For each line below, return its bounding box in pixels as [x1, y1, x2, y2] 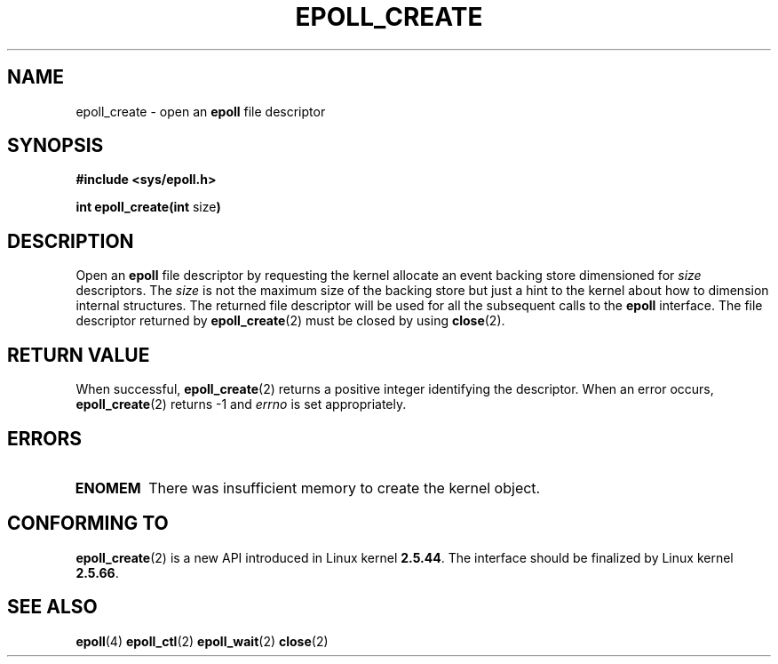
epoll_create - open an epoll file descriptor [75, 103, 326, 119]
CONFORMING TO [7, 512, 169, 535]
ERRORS [7, 427, 83, 450]
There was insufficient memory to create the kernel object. [148, 478, 541, 497]
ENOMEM [75, 478, 141, 497]
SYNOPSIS [7, 134, 104, 157]
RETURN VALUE [7, 343, 150, 366]
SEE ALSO [7, 596, 98, 619]
